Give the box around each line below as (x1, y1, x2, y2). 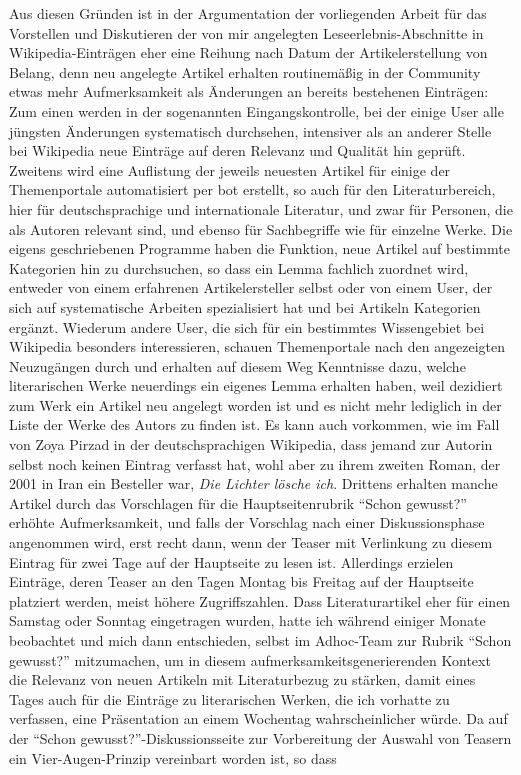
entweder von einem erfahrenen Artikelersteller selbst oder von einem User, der (9, 277, 493, 298)
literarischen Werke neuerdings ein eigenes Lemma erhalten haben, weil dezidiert (9, 375, 503, 396)
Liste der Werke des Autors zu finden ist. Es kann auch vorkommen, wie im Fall (9, 414, 500, 435)
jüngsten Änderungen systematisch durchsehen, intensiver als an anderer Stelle (9, 120, 492, 141)
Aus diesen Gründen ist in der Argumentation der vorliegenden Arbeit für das (9, 3, 487, 23)
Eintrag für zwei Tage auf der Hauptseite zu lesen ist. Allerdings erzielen (9, 551, 454, 572)
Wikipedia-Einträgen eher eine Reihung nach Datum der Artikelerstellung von (9, 42, 488, 63)
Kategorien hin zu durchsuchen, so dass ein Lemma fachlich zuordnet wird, (9, 257, 469, 278)
